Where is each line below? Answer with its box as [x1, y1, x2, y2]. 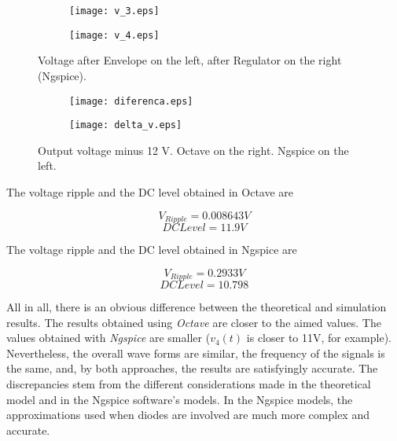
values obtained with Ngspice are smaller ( [6, 329, 211, 346]
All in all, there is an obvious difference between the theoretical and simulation [6, 299, 387, 315]
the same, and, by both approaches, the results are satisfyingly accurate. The [6, 360, 378, 377]
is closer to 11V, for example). [246, 329, 391, 346]
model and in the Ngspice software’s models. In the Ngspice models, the [6, 391, 353, 407]
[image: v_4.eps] [69, 29, 160, 41]
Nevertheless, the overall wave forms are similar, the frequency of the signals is [6, 344, 385, 361]
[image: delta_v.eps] [69, 119, 182, 131]
